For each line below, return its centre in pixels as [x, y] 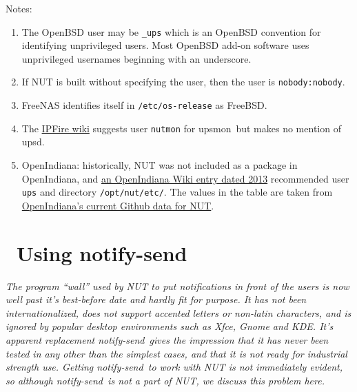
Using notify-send [102, 252]
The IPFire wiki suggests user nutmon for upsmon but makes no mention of [181, 128]
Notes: [19, 8]
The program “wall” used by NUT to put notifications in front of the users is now [177, 286]
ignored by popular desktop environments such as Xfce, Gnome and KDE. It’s [170, 326]
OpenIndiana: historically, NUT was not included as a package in [160, 165]
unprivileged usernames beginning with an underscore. [136, 58]
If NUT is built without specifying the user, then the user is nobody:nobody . [183, 82]
